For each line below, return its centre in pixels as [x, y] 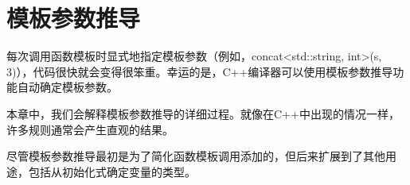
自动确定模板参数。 [67, 87]
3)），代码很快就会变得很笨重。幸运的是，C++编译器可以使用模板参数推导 [200, 71]
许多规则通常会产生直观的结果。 [90, 129]
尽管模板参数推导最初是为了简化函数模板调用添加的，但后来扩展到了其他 [196, 156]
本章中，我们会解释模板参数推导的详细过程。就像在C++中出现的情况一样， [203, 113]
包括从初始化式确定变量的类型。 [112, 171]
